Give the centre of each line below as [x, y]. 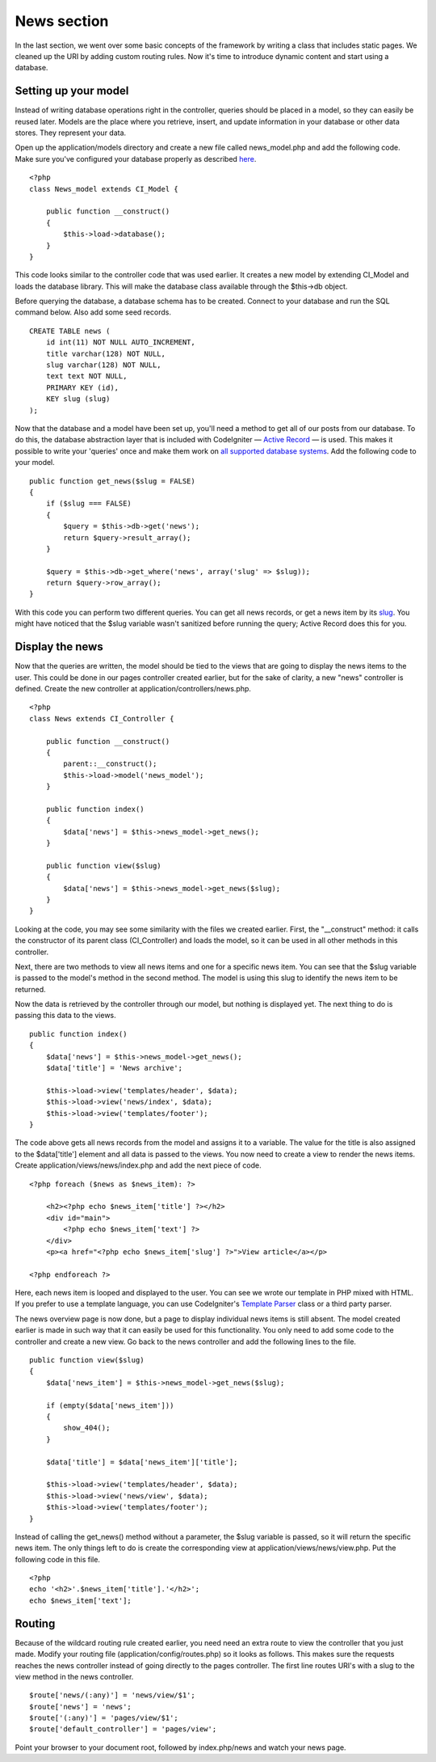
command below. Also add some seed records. [93, 312]
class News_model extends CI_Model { [104, 189]
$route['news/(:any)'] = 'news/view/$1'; [112, 1695]
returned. [30, 989]
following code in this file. [58, 1559]
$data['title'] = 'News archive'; [114, 1068]
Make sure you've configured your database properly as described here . [136, 158]
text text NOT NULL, [86, 376]
